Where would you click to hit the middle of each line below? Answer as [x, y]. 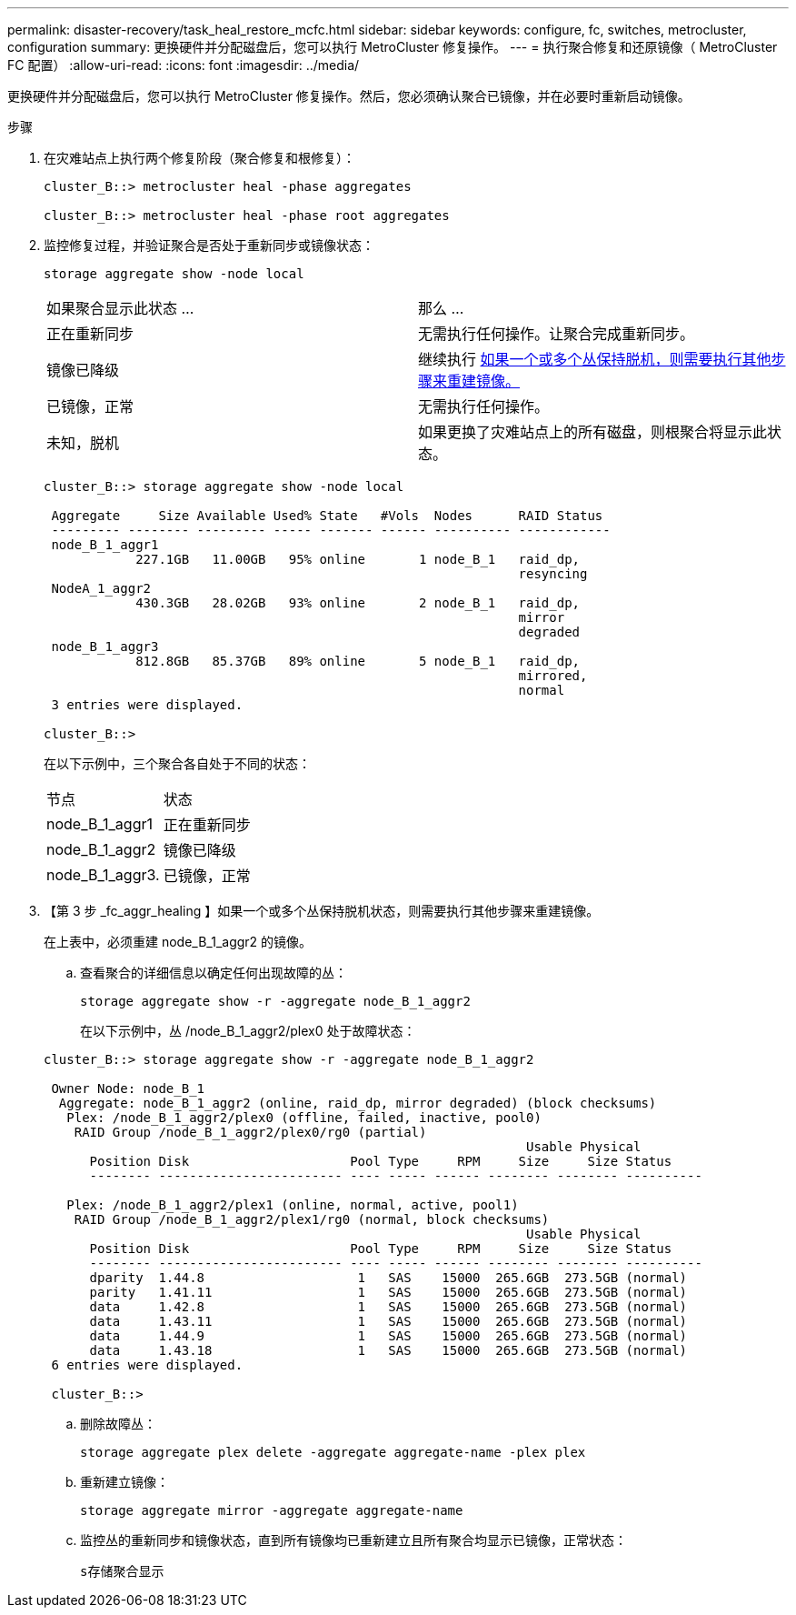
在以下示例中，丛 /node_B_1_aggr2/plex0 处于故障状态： [248, 1031]
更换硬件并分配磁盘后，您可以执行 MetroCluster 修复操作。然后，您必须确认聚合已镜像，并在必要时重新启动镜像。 [349, 96]
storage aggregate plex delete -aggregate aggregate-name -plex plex [333, 1452]
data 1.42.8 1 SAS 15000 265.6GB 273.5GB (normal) [388, 1307]
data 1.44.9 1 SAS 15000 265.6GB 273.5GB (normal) [388, 1336]
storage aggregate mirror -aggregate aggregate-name [272, 1510]
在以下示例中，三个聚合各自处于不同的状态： [177, 763]
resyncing [553, 574]
